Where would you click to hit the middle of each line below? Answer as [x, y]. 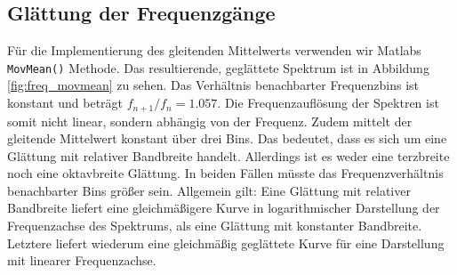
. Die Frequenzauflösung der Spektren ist [328, 103]
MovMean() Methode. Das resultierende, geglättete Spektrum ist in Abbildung [218, 67]
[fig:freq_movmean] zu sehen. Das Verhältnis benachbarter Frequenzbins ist [213, 85]
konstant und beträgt [65, 103]
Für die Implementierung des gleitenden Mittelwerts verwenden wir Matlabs [214, 50]
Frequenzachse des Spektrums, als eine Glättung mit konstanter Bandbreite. [215, 226]
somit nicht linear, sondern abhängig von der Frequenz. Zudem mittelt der [210, 121]
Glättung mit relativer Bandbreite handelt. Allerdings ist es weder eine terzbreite [228, 155]
